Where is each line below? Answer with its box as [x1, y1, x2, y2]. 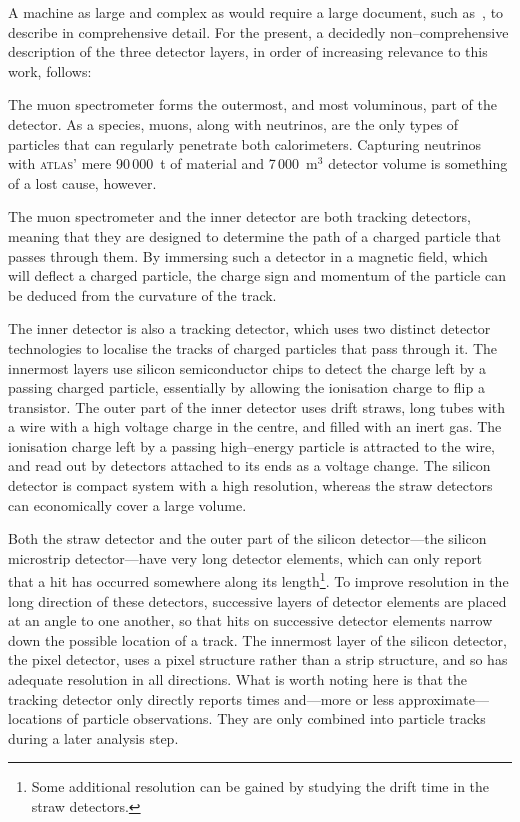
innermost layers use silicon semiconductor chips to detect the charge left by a [8, 357, 487, 378]
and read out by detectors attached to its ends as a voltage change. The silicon [8, 455, 491, 476]
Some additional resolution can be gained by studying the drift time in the [31, 776, 490, 797]
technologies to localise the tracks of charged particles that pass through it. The [8, 337, 498, 358]
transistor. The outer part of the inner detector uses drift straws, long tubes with [8, 396, 506, 417]
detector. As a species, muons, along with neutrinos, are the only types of [8, 113, 459, 134]
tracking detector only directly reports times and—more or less [8, 688, 394, 709]
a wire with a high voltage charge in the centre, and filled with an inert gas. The [8, 416, 502, 437]
